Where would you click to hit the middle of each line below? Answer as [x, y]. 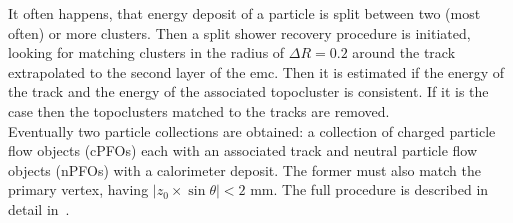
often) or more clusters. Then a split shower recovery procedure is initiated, [239, 32]
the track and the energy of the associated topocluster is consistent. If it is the [248, 91]
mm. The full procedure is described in [369, 189]
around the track [404, 52]
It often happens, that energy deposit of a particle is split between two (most [244, 13]
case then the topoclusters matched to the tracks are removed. [199, 110]
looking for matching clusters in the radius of [146, 52]
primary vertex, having [78, 189]
